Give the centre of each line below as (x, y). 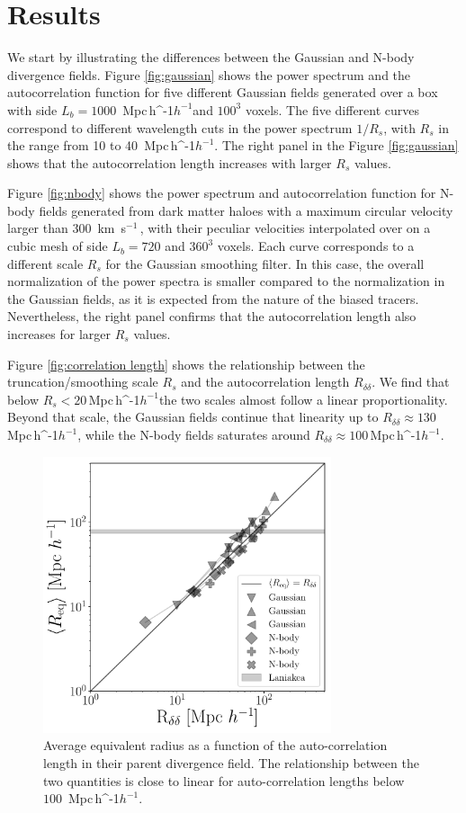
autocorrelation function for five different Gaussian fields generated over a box (223, 92)
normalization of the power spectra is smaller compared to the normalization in (226, 281)
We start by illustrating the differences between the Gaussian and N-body (211, 57)
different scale (45, 263)
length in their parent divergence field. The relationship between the (231, 762)
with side (32, 109)
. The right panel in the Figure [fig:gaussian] (336, 145)
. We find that (411, 382)
